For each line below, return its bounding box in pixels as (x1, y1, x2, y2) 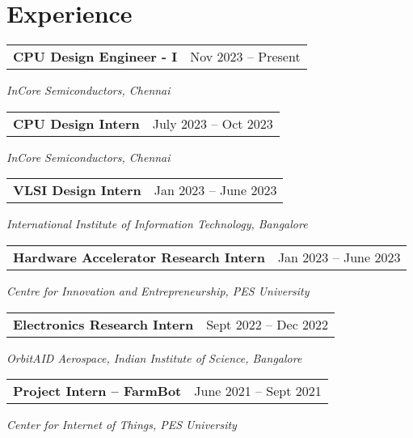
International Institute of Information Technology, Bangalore (6, 215, 308, 232)
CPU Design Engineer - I (13, 47, 178, 66)
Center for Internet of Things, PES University (6, 416, 237, 433)
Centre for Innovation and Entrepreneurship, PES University (6, 282, 310, 299)
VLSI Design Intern (13, 181, 141, 200)
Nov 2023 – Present (190, 47, 301, 66)
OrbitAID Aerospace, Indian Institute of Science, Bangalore (6, 349, 302, 366)
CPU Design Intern (13, 113, 140, 133)
